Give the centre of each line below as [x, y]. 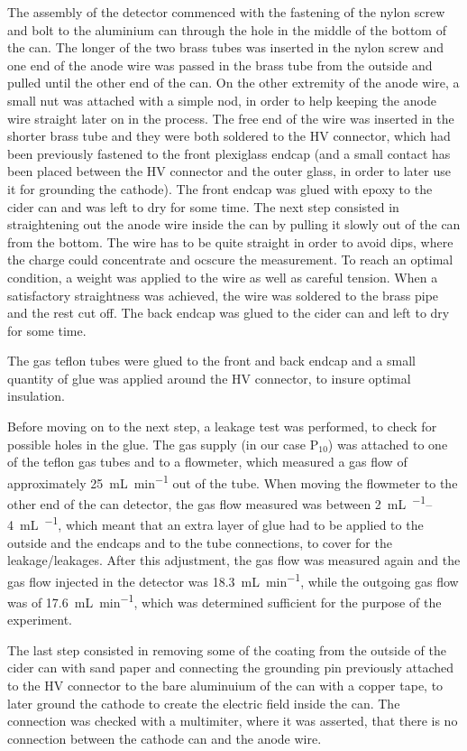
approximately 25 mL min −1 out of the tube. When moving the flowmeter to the [233, 481]
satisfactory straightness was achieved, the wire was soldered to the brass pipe [223, 295]
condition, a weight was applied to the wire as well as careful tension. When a [223, 277]
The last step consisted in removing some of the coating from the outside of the [227, 649]
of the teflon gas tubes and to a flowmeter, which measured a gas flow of [207, 462]
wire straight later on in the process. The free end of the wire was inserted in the [231, 118]
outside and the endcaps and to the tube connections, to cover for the [200, 542]
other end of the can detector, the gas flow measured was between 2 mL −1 [217, 502]
